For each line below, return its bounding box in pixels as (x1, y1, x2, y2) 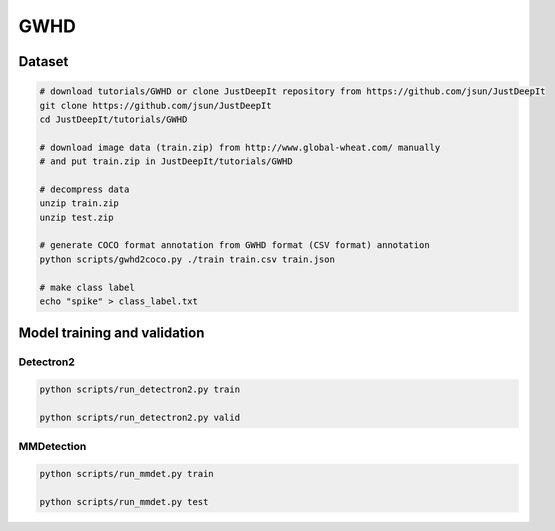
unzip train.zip (39, 198, 120, 209)
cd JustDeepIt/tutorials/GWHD (39, 113, 188, 125)
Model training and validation (18, 325, 205, 342)
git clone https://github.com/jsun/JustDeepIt (39, 100, 272, 111)
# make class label (39, 281, 135, 293)
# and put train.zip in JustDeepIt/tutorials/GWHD (39, 156, 294, 167)
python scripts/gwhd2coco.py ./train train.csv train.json (39, 253, 335, 265)
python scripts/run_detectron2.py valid (39, 411, 240, 423)
